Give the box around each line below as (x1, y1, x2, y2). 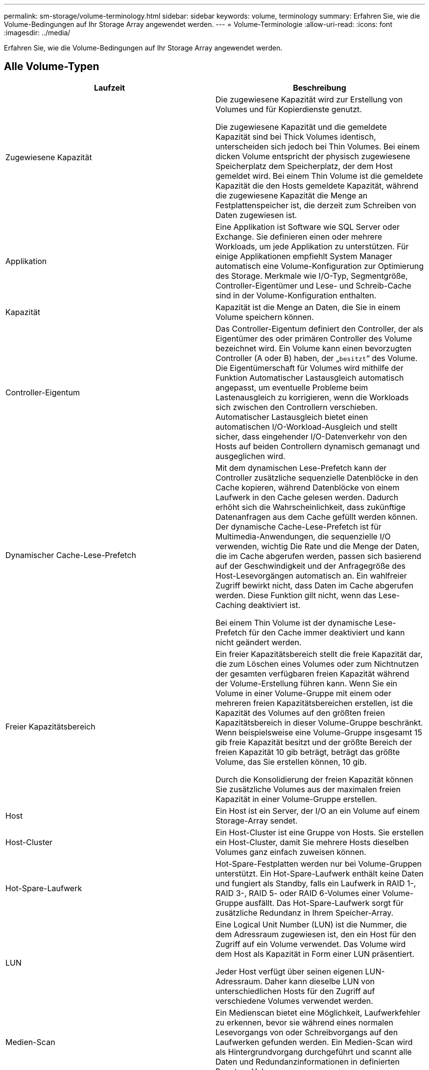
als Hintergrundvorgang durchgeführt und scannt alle (215, 1046, 412, 1057)
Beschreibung (293, 82, 346, 93)
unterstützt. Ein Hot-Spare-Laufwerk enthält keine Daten (215, 868, 424, 878)
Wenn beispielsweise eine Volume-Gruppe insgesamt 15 (215, 727, 423, 737)
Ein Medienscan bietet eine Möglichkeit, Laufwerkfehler (215, 1007, 421, 1018)
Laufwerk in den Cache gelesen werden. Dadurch (215, 492, 399, 502)
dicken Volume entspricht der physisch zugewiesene (215, 151, 410, 161)
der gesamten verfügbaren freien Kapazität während (215, 668, 409, 679)
